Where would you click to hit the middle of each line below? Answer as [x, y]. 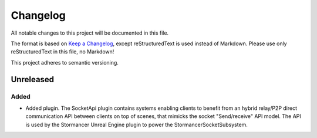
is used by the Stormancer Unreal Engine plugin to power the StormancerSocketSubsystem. [136, 124]
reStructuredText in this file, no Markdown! [63, 52]
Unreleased [33, 79]
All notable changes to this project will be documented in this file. [90, 33]
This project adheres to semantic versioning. [65, 62]
